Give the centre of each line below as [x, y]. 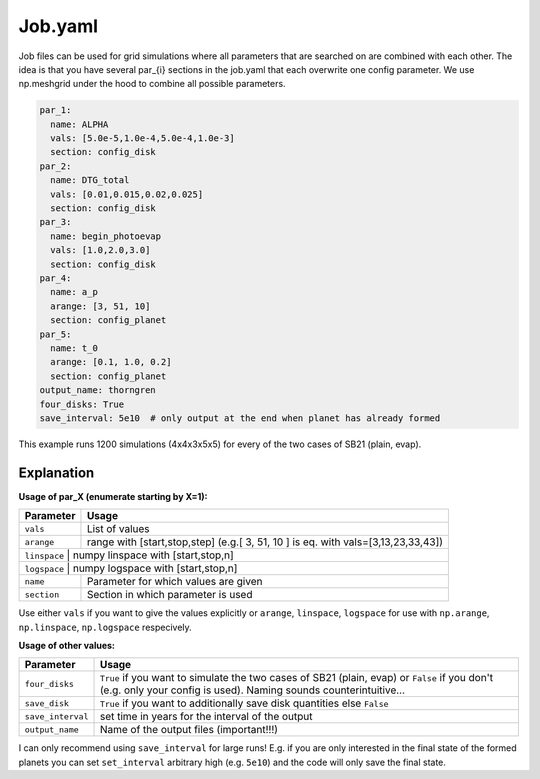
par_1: [55, 110]
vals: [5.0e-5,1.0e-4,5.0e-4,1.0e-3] [142, 138]
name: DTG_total [90, 180]
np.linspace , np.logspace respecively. [105, 627]
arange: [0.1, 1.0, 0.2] [111, 362]
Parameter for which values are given [174, 582]
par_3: [55, 222]
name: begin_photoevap [106, 236]
